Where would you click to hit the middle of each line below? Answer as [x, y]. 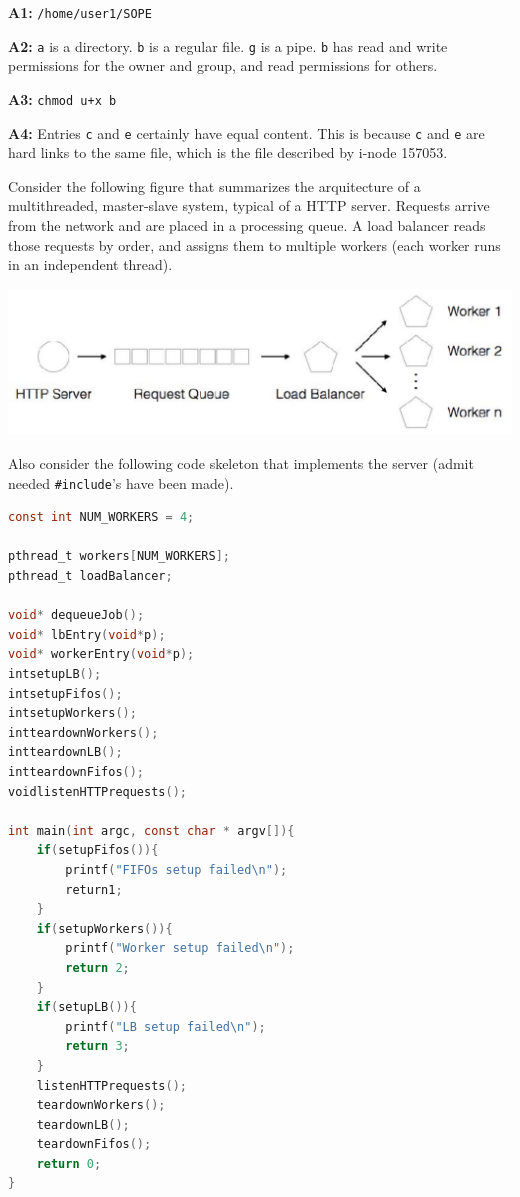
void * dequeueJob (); [76, 615]
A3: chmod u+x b [62, 98]
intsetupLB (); [55, 674]
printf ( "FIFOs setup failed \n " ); [176, 869]
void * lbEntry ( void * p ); [87, 634]
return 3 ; [97, 1046]
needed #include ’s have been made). [121, 482]
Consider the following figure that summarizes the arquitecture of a [214, 185]
